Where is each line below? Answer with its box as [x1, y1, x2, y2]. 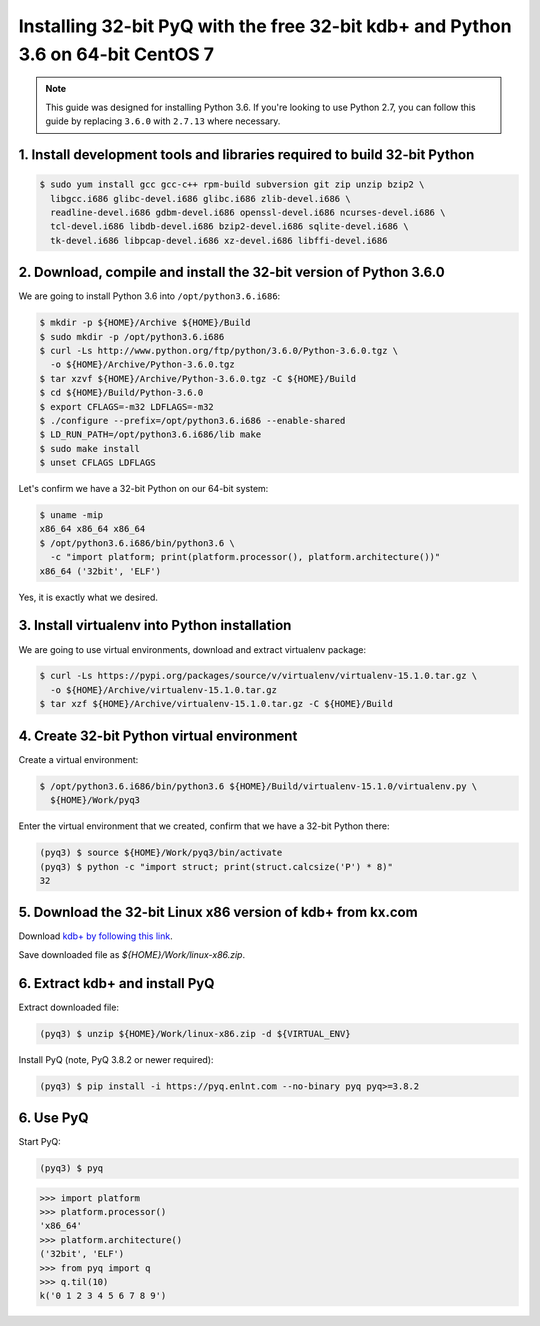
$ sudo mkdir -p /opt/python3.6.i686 [39, 331, 225, 342]
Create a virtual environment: [18, 753, 139, 765]
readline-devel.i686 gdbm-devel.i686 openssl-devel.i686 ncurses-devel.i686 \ [50, 206, 446, 218]
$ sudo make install [39, 443, 140, 454]
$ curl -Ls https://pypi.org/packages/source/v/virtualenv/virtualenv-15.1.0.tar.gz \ [39, 670, 478, 682]
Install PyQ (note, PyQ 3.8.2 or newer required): [18, 1053, 214, 1065]
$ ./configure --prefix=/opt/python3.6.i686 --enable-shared [39, 415, 346, 426]
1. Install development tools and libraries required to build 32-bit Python [18, 146, 475, 163]
